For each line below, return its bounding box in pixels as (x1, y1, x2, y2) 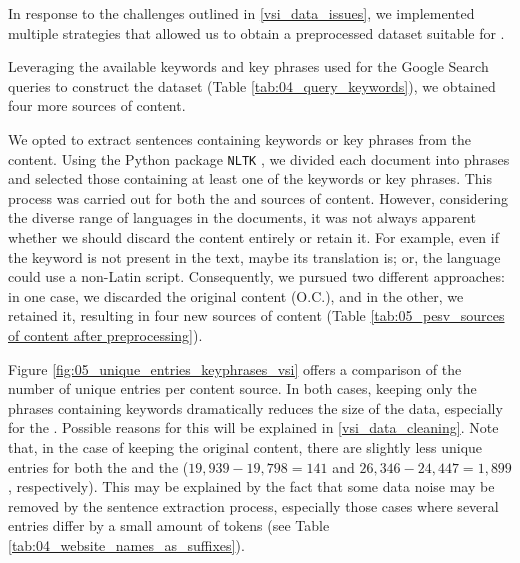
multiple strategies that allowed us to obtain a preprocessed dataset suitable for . (8, 22, 505, 43)
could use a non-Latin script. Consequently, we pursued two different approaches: (8, 266, 505, 287)
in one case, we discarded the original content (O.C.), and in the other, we (8, 285, 464, 306)
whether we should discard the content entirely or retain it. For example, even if (8, 227, 499, 247)
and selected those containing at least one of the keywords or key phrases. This (8, 168, 492, 189)
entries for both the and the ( (8, 456, 189, 477)
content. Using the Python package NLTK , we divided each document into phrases (8, 148, 510, 169)
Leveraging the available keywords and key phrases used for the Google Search (8, 56, 489, 77)
